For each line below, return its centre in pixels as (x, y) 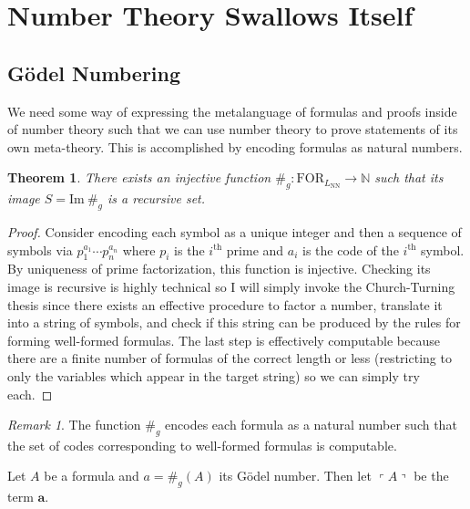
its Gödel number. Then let (295, 476)
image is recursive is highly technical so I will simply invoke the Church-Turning (231, 286)
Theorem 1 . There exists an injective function (139, 177)
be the (431, 476)
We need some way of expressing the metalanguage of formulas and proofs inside (232, 111)
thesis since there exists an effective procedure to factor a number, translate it (225, 304)
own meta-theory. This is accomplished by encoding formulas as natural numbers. (235, 146)
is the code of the (351, 249)
